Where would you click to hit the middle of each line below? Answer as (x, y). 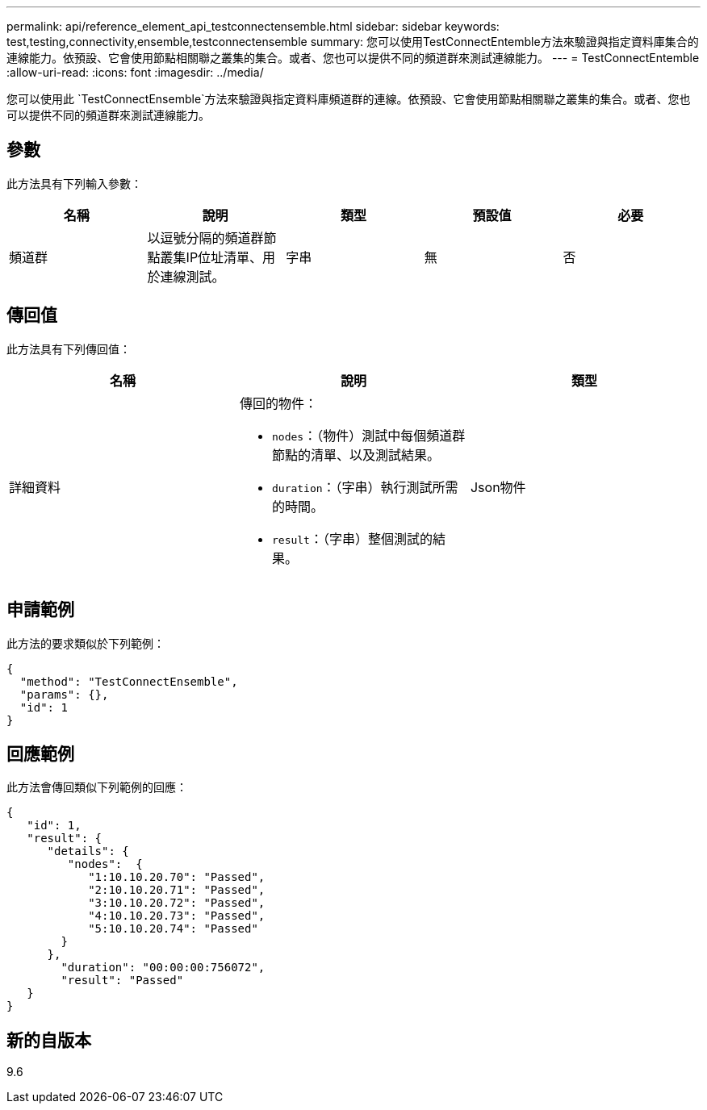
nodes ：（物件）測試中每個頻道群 (368, 435)
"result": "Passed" (122, 981)
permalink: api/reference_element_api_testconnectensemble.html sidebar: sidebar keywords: (253, 26)
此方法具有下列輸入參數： (74, 183)
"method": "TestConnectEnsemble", (129, 681)
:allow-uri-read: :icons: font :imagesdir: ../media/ (135, 72)
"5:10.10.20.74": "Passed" (173, 929)
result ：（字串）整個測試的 (352, 538)
